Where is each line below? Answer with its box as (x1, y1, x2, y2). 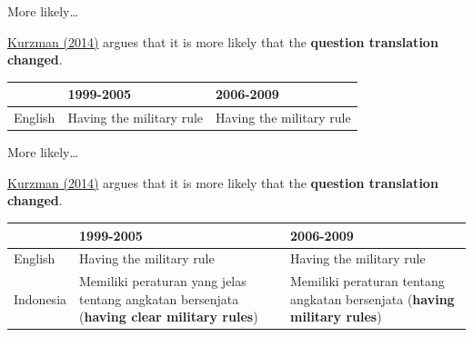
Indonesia (14, 289, 67, 308)
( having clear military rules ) (79, 307, 258, 326)
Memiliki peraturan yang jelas (79, 272, 247, 291)
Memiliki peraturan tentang (290, 272, 445, 291)
